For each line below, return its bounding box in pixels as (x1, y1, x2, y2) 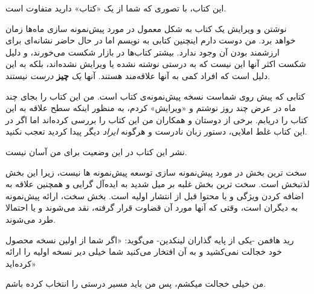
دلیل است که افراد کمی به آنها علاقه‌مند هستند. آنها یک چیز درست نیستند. (5, 69, 271, 81)
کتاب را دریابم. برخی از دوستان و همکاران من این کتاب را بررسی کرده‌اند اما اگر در (5, 113, 308, 126)
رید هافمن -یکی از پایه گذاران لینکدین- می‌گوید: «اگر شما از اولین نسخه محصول (5, 233, 294, 246)
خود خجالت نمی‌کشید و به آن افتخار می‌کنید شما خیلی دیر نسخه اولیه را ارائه (5, 245, 282, 258)
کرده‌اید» (5, 257, 36, 269)
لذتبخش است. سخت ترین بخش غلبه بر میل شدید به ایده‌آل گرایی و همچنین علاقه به (5, 177, 310, 190)
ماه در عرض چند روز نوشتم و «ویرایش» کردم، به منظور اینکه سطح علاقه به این (5, 101, 296, 114)
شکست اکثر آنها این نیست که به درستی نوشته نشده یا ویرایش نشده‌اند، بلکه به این (5, 57, 306, 70)
